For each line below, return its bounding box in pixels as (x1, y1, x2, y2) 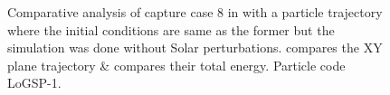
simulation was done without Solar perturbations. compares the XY (7, 38, 383, 57)
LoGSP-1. (7, 73, 62, 92)
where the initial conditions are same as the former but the (7, 20, 335, 39)
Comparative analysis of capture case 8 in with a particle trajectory (7, 3, 383, 21)
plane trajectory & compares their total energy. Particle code (7, 55, 346, 74)
